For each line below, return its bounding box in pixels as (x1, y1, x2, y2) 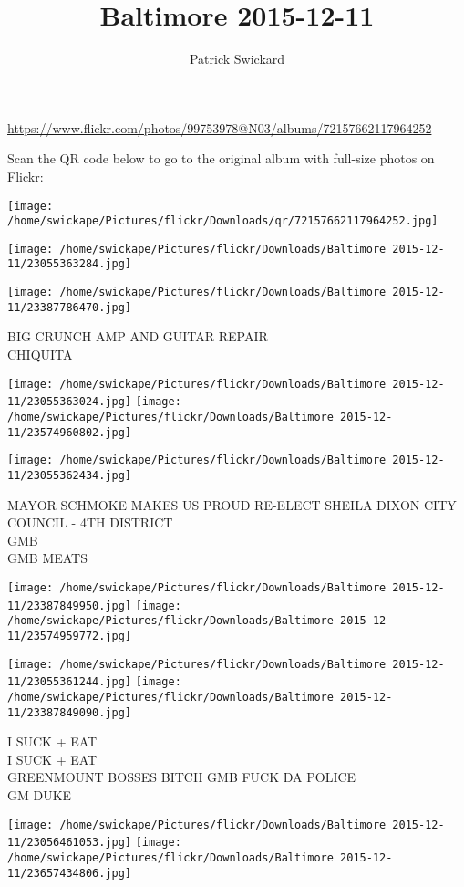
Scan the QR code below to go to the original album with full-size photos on (7, 149, 435, 168)
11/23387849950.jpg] (7, 599, 132, 612)
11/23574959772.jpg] (7, 629, 132, 642)
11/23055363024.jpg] (7, 395, 132, 409)
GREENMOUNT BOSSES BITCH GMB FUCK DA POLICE (7, 767, 356, 787)
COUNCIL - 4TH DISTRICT (7, 513, 173, 532)
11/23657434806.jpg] (7, 866, 132, 880)
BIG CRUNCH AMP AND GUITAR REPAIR (7, 327, 268, 346)
